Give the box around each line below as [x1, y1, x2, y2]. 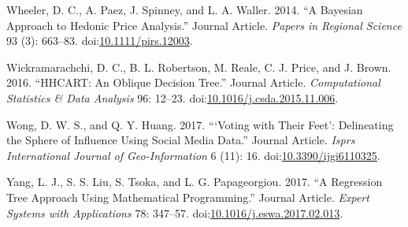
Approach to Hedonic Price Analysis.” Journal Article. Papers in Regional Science [6, 17, 402, 33]
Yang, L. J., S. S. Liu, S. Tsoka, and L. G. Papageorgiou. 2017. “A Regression [6, 173, 383, 190]
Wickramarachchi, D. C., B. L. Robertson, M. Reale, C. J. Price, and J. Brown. [6, 58, 391, 75]
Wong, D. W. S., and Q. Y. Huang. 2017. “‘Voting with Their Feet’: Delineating [6, 116, 394, 132]
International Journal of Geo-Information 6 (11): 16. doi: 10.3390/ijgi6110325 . [6, 147, 380, 163]
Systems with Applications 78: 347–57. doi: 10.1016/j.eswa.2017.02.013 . [6, 204, 343, 221]
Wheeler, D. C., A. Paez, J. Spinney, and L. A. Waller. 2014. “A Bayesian [6, 2, 363, 17]
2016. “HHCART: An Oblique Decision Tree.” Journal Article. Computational [6, 74, 380, 91]
